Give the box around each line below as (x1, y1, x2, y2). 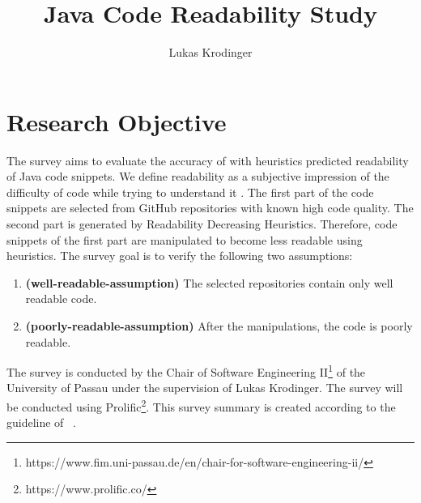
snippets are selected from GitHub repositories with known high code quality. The (6, 199, 414, 216)
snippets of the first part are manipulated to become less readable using (6, 231, 363, 248)
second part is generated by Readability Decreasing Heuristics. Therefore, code (6, 215, 398, 232)
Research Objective (6, 104, 227, 138)
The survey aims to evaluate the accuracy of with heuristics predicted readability (6, 151, 409, 168)
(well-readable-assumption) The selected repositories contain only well (25, 274, 393, 291)
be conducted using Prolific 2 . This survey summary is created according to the (6, 396, 396, 415)
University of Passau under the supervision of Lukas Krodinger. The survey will (6, 379, 403, 396)
